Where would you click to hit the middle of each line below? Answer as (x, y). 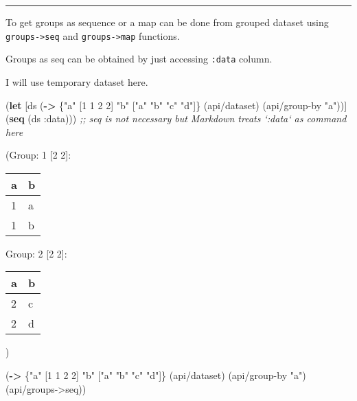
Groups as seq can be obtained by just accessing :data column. (139, 59)
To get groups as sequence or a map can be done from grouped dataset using (167, 22)
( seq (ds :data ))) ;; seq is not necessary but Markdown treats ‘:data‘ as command (176, 118)
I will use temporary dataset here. (77, 81)
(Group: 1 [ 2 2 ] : (38, 155)
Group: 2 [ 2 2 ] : (36, 253)
